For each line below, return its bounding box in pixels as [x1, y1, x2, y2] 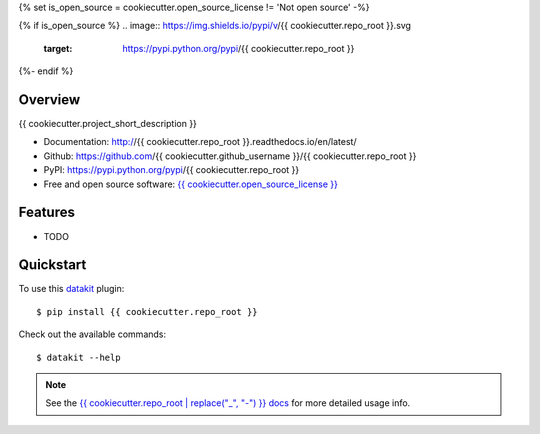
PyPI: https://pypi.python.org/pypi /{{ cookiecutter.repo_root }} [43, 164, 300, 176]
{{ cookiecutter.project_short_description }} [18, 118, 197, 130]
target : [43, 42, 73, 54]
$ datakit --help [36, 351, 121, 363]
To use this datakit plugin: [18, 283, 125, 295]
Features [18, 204, 75, 221]
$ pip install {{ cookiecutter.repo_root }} [36, 306, 259, 317]
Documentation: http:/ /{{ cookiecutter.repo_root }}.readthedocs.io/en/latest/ [43, 136, 357, 148]
